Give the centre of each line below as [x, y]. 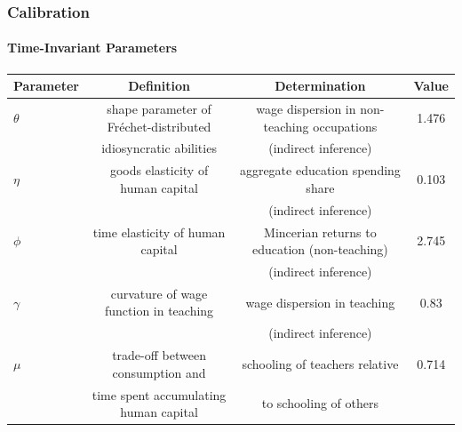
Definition [159, 86]
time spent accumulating [159, 394]
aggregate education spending [320, 170]
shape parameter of [159, 108]
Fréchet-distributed [159, 126]
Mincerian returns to [320, 232]
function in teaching [159, 311]
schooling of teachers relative [320, 363]
